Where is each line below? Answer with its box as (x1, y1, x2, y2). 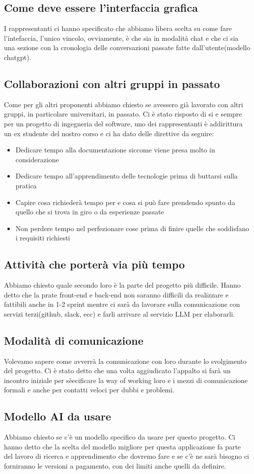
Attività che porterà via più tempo (4, 257, 185, 272)
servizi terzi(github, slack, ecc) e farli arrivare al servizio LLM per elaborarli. (4, 308, 235, 319)
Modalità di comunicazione (4, 332, 143, 348)
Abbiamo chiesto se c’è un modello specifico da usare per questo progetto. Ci (4, 432, 236, 442)
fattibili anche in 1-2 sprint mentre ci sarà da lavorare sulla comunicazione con (4, 299, 240, 309)
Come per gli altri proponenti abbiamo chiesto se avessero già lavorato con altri (4, 99, 243, 109)
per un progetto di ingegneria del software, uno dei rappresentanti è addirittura (4, 118, 243, 128)
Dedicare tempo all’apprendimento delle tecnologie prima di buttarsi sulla (15, 171, 238, 181)
